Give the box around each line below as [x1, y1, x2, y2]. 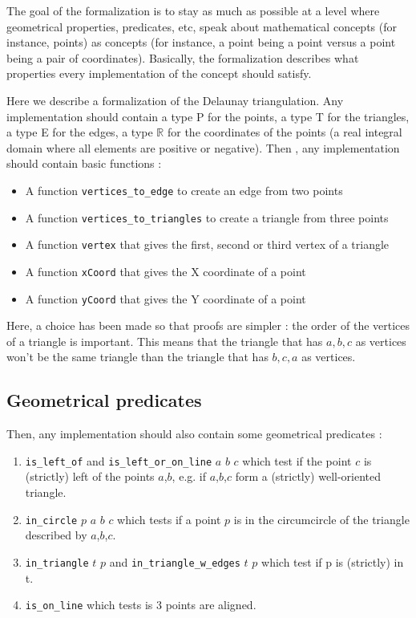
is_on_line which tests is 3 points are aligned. [25, 596, 256, 613]
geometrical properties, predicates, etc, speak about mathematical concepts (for [6, 18, 397, 35]
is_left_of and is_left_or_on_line [25, 452, 212, 469]
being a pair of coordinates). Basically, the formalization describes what [6, 49, 359, 66]
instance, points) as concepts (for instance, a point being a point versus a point [6, 34, 396, 51]
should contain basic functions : [6, 155, 162, 172]
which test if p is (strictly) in [261, 553, 404, 570]
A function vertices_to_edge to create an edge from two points [25, 181, 343, 198]
